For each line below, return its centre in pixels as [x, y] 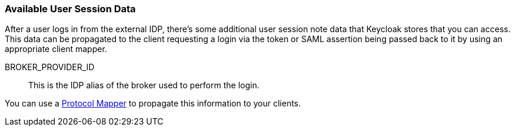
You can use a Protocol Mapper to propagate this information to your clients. [153, 104]
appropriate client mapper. [56, 49]
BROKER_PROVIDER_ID [50, 67]
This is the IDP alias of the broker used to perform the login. [144, 85]
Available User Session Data [70, 9]
